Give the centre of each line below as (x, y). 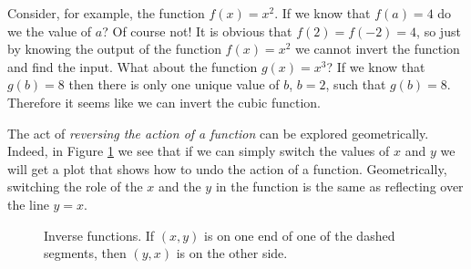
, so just (439, 31)
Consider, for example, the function (106, 13)
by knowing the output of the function (114, 49)
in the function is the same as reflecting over (339, 186)
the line (28, 204)
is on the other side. (232, 253)
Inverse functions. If (99, 235)
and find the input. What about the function (133, 66)
